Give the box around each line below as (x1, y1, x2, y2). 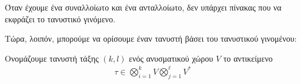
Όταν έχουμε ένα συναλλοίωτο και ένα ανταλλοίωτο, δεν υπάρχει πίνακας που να (5, 1, 282, 13)
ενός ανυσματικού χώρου (129, 52, 213, 64)
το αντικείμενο (223, 52, 273, 64)
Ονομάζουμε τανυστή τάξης (5, 52, 99, 64)
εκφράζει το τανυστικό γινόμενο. (5, 12, 116, 25)
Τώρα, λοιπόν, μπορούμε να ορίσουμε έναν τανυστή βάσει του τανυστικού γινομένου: (5, 32, 297, 45)
